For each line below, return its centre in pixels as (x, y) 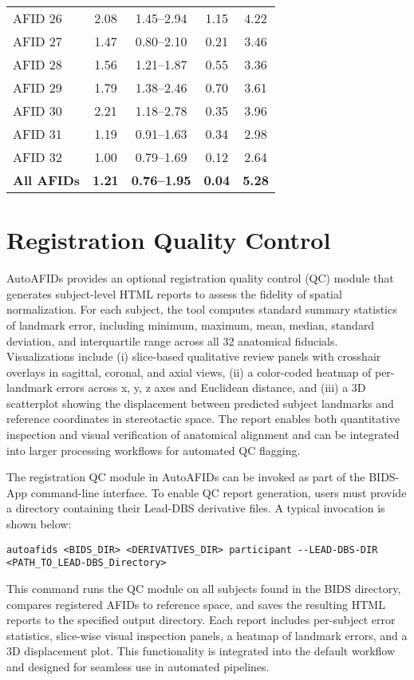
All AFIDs (47, 180)
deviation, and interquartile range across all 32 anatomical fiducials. (172, 340)
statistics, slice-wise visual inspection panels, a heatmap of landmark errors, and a (207, 635)
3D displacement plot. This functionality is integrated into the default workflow (201, 651)
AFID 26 (37, 18)
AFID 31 (37, 134)
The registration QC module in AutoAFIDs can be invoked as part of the (186, 477)
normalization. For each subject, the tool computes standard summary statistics (202, 309)
